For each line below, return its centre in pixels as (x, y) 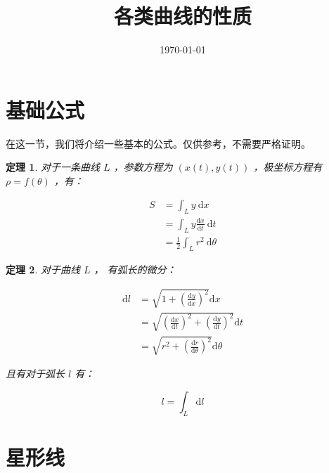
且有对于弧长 (35, 374)
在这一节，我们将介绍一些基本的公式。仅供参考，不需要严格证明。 (158, 143)
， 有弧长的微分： (135, 269)
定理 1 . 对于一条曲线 (53, 167)
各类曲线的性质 (182, 16)
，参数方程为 (143, 167)
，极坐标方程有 (288, 167)
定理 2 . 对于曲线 (43, 269)
